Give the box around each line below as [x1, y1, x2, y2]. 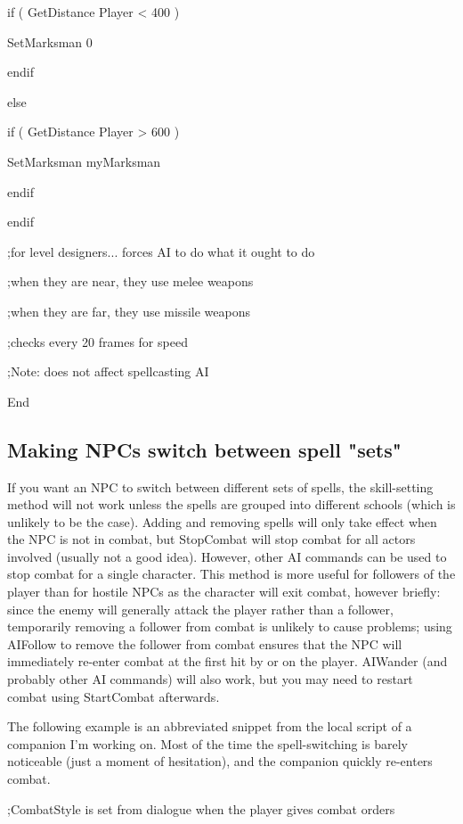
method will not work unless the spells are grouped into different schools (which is [7, 495, 456, 514]
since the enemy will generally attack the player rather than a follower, [7, 599, 394, 618]
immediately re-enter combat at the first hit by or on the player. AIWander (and [7, 652, 448, 671]
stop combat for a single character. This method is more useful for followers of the [7, 564, 456, 583]
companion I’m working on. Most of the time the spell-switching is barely [7, 734, 408, 753]
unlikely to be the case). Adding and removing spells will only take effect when [7, 512, 437, 531]
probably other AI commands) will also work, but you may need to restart [7, 670, 413, 688]
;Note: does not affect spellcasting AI [7, 362, 209, 381]
